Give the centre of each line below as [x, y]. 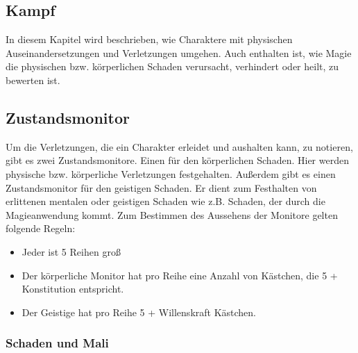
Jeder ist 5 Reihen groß [71, 251]
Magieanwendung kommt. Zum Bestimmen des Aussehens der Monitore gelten [172, 214]
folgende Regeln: [41, 228]
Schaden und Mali [57, 343]
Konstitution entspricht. [73, 289]
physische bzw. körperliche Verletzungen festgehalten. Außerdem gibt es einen [171, 173]
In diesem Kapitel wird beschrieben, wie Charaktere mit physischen [149, 39]
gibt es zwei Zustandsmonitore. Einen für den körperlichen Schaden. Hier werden [177, 160]
